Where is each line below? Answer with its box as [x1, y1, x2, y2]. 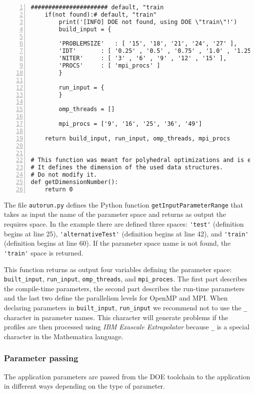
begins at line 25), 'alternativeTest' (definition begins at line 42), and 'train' [4, 228, 249, 238]
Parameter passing [4, 352, 79, 364]
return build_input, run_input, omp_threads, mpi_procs [44, 135, 231, 142]
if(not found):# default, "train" [44, 11, 157, 18]
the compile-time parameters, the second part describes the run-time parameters [4, 283, 245, 293]
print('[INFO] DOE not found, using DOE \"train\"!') [59, 18, 237, 25]
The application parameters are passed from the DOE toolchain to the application [4, 371, 251, 381]
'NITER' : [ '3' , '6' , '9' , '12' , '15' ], [59, 55, 227, 62]
